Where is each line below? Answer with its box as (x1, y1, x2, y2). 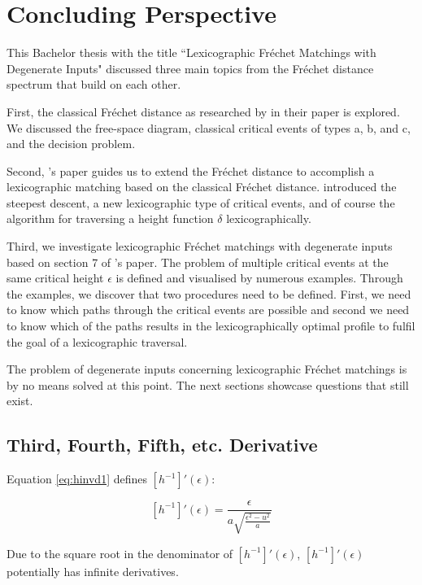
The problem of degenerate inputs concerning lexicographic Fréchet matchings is (7, 360, 407, 378)
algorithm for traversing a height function (7, 210, 214, 227)
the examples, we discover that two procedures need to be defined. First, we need (7, 285, 411, 302)
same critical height (7, 269, 104, 286)
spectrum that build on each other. (7, 76, 181, 93)
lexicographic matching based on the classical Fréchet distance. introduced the (7, 178, 397, 195)
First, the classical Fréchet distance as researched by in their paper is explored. (7, 103, 400, 120)
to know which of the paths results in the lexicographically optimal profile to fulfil (7, 317, 415, 334)
